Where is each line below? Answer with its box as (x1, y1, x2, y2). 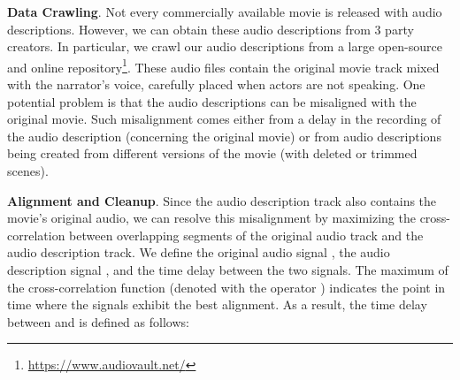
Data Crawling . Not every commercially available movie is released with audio (7, 3, 442, 20)
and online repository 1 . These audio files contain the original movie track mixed (7, 55, 440, 76)
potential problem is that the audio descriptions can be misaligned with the (7, 92, 417, 110)
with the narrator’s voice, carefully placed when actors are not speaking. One (7, 75, 425, 94)
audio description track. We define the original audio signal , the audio (7, 243, 390, 262)
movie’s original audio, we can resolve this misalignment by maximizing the (7, 209, 416, 227)
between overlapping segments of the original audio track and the (69, 225, 424, 244)
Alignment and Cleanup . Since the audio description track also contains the (7, 191, 437, 209)
